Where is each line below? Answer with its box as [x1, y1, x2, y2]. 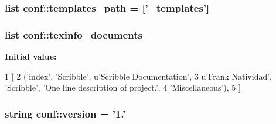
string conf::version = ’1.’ [5, 106, 126, 120]
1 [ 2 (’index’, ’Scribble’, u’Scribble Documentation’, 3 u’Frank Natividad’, [5, 70, 272, 82]
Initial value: [5, 50, 57, 63]
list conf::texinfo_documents [5, 27, 142, 42]
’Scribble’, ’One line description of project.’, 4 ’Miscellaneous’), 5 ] [5, 81, 241, 94]
